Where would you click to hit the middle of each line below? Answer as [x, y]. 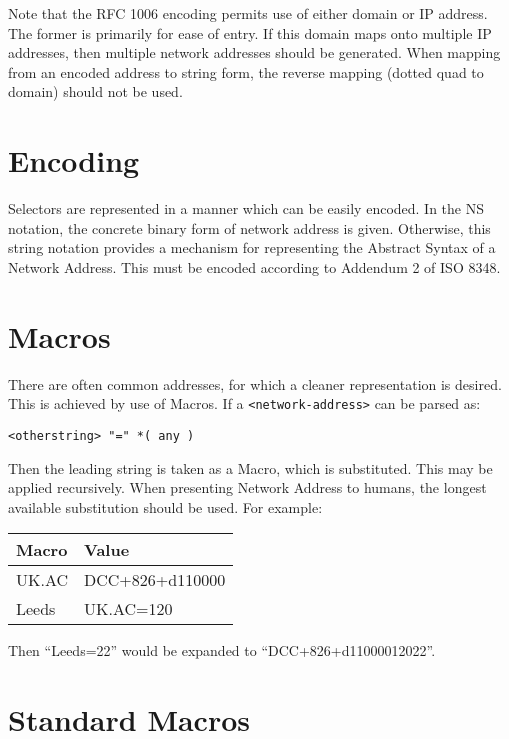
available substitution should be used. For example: [165, 506]
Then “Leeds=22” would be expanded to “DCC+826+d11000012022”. [222, 650]
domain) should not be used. [95, 91]
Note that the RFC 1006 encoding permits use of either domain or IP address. [248, 13]
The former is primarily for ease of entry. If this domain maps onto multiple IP [250, 32]
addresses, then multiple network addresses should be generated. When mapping [254, 52]
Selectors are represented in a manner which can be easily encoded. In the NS [246, 208]
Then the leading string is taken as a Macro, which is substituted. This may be [250, 467]
